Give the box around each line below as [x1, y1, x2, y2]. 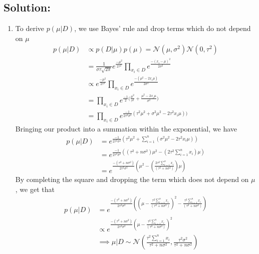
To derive [15, 23, 45, 33]
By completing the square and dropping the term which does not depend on [15, 174, 249, 184]
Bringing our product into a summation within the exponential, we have [15, 123, 237, 134]
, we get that [15, 184, 55, 194]
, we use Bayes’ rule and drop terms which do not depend [74, 23, 251, 33]
